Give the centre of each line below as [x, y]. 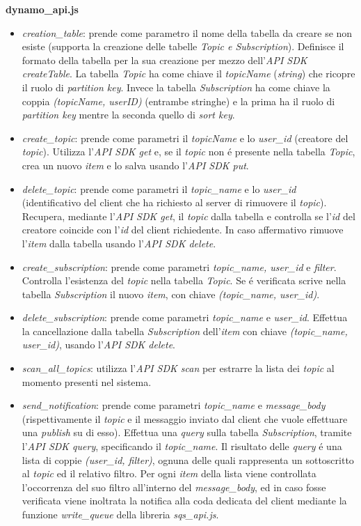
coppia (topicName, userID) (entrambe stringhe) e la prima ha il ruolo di [178, 101]
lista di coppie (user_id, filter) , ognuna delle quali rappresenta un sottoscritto [188, 459]
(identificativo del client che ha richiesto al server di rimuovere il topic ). [174, 202]
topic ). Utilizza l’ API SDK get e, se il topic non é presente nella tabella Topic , [188, 152]
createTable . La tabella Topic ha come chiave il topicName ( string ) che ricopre [188, 74]
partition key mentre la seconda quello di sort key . [128, 115]
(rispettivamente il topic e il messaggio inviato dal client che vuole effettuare [185, 418]
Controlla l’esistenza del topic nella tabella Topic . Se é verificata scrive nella [184, 280]
